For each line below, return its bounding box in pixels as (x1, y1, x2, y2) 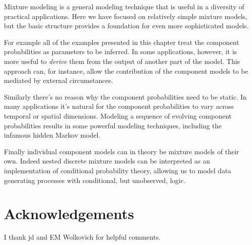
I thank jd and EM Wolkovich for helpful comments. (4, 232, 161, 242)
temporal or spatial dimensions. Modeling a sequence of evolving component (4, 110, 232, 121)
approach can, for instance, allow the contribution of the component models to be (4, 65, 249, 76)
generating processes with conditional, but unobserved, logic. (4, 175, 186, 185)
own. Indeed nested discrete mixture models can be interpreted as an (4, 156, 210, 166)
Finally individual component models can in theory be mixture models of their (4, 146, 239, 156)
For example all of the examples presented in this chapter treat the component (4, 37, 239, 47)
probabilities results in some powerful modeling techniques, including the (4, 120, 222, 130)
